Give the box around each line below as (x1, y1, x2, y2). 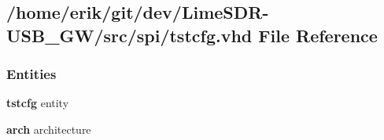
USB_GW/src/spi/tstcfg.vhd (6, 23, 253, 47)
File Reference (258, 23, 378, 47)
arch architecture (6, 120, 91, 137)
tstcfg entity (6, 95, 69, 111)
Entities (6, 64, 57, 84)
